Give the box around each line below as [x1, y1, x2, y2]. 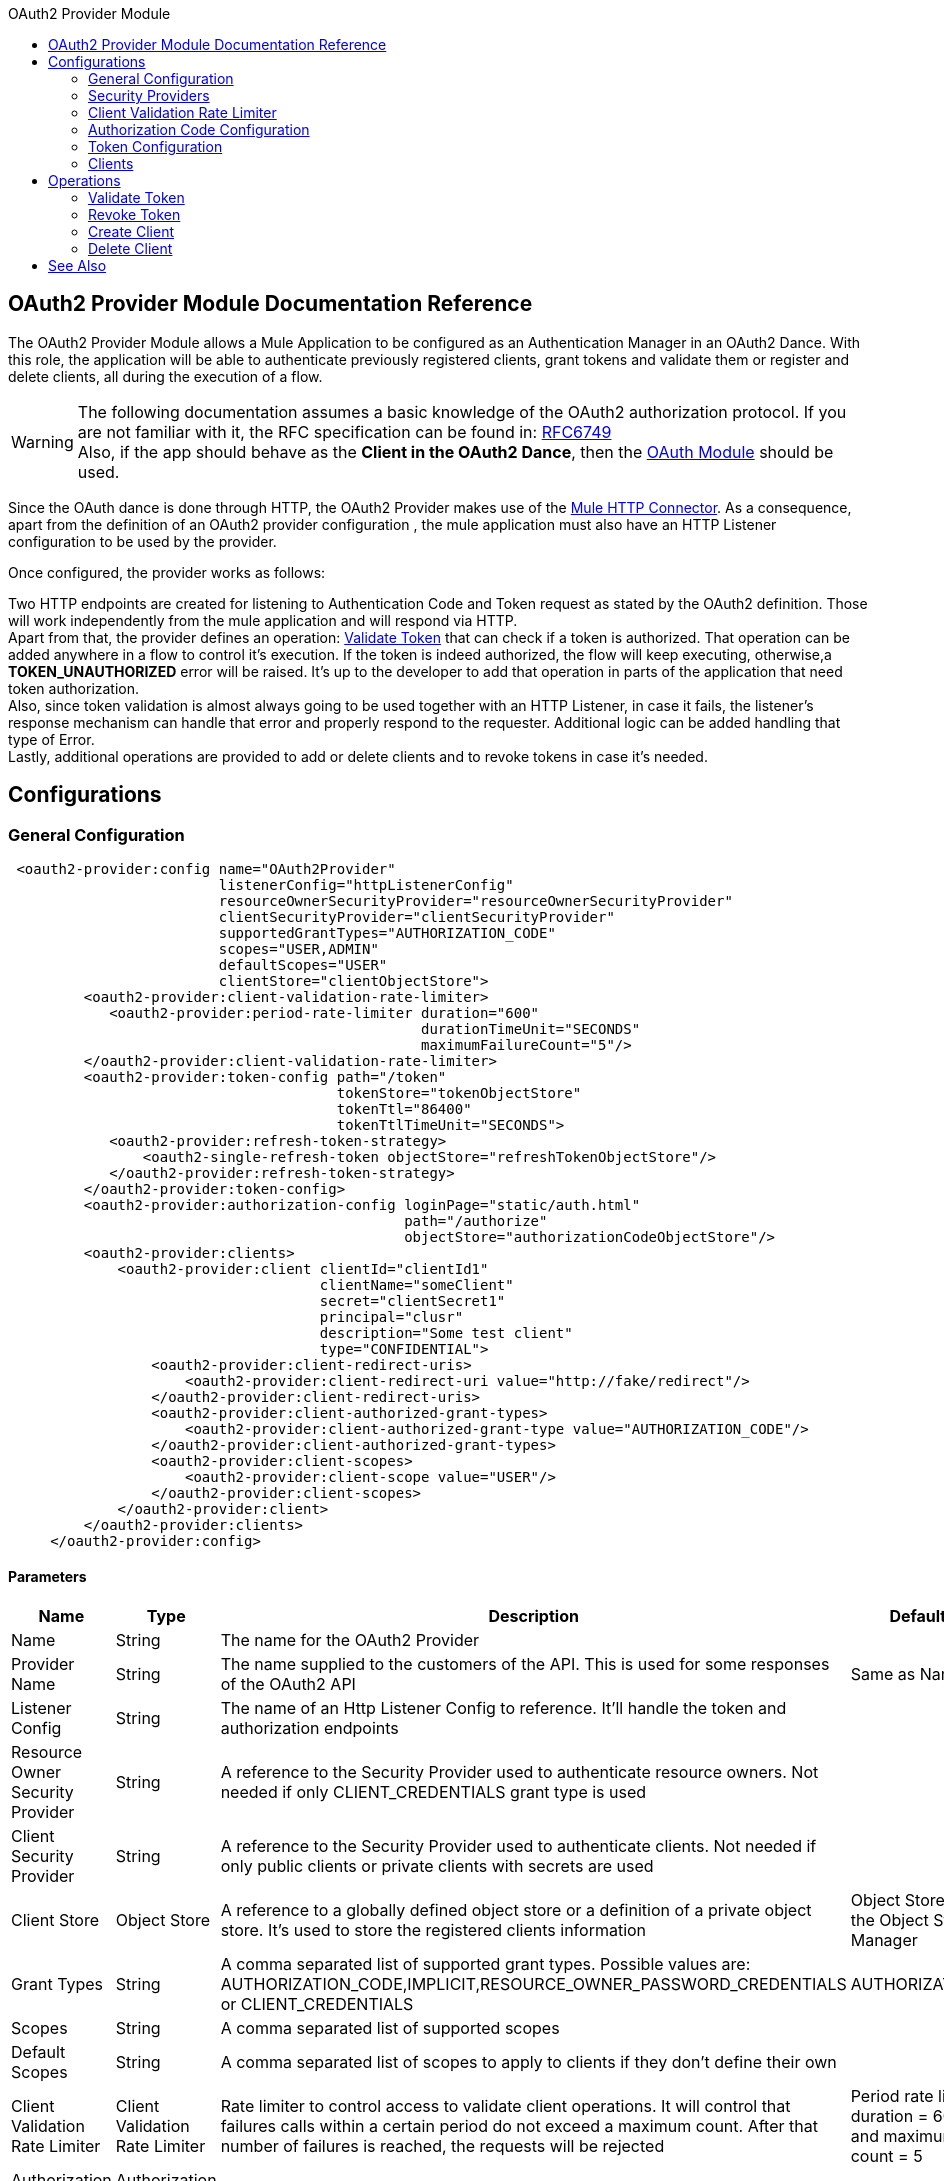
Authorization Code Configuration [88, 121, 310, 138]
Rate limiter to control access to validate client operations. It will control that [220, 2096, 791, 2117]
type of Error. [8, 730, 95, 748]
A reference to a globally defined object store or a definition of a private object [220, 1900, 812, 1921]
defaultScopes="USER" [218, 957, 388, 974]
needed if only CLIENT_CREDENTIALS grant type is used [220, 1782, 647, 1803]
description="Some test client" [319, 1325, 573, 1342]
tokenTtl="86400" [336, 1101, 472, 1118]
